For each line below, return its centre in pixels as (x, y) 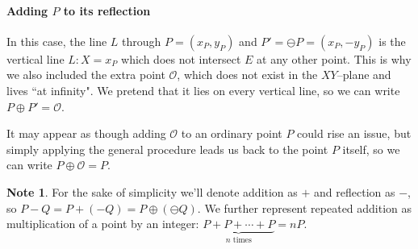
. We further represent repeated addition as (305, 207)
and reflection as (355, 191)
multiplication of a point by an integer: (103, 224)
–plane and (364, 75)
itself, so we (371, 149)
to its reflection (107, 10)
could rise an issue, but (354, 133)
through (142, 41)
